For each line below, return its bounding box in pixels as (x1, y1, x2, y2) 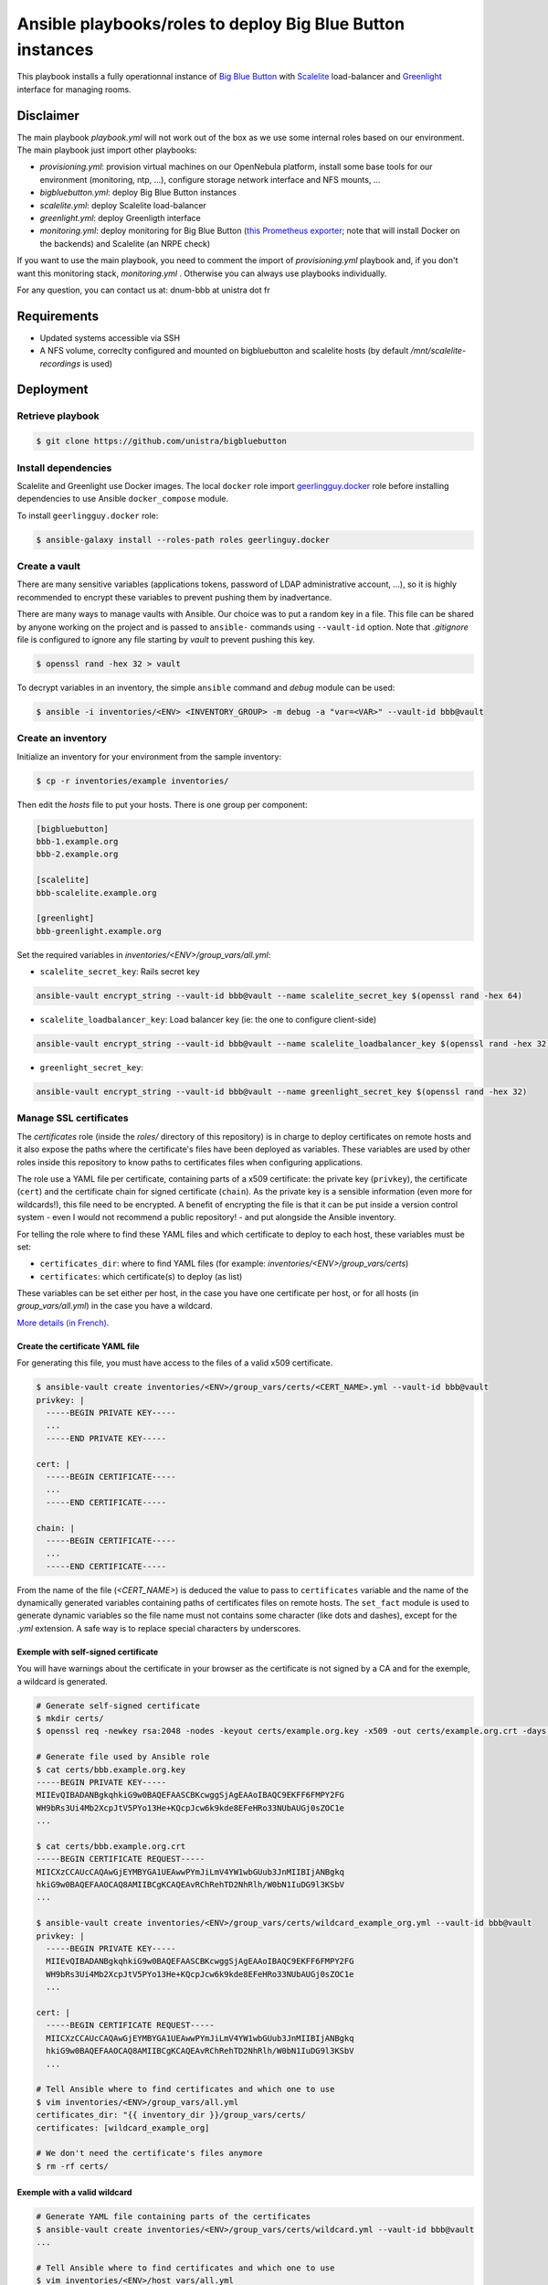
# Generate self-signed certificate (36, 1700, 201, 1711)
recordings (39, 357, 81, 369)
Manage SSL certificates (16, 1111, 129, 1124)
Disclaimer (16, 108, 79, 123)
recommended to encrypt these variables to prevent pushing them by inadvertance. (16, 591, 332, 602)
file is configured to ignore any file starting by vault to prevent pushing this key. (16, 633, 315, 644)
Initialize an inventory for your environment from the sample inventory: (16, 750, 282, 762)
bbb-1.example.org (36, 836, 119, 847)
